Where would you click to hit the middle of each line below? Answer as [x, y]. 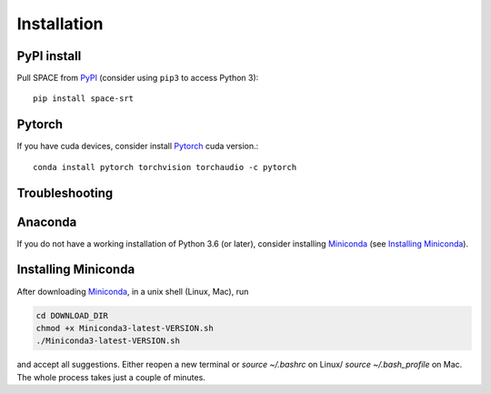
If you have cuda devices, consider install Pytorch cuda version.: [138, 146]
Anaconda [47, 222]
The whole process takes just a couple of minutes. [111, 377]
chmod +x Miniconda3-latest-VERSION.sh [125, 328]
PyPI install [49, 56]
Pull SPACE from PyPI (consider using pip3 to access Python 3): [138, 78]
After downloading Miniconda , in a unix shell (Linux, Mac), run [133, 291]
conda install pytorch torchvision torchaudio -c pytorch [165, 167]
